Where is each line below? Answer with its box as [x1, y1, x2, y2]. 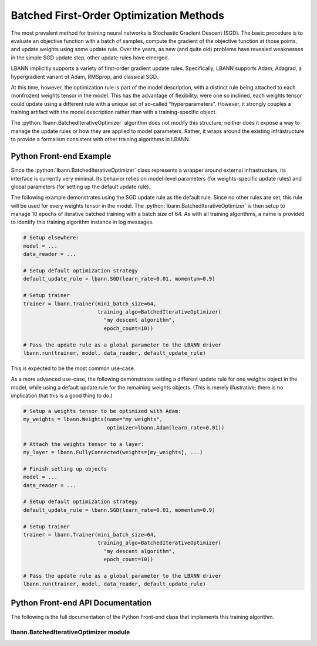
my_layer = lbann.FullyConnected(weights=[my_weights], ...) [23, 449, 203, 456]
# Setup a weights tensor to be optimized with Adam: [23, 408, 181, 415]
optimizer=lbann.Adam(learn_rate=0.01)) [106, 424, 225, 431]
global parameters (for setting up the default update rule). [11, 183, 151, 190]
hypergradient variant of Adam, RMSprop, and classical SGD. [11, 73, 158, 80]
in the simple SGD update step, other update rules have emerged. [11, 54, 170, 61]
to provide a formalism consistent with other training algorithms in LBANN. [11, 136, 191, 143]
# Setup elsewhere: [23, 234, 79, 241]
